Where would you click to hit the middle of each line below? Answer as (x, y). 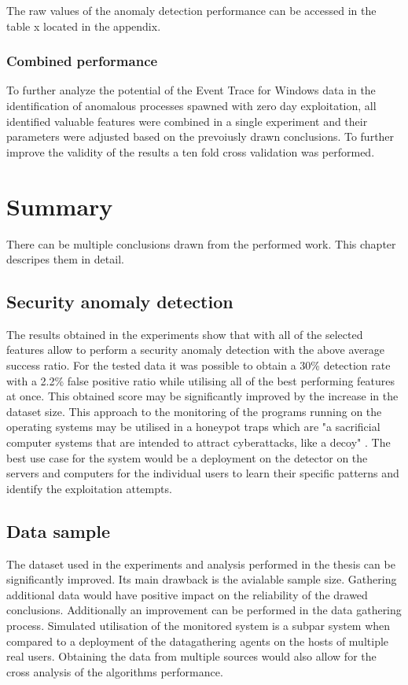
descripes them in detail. (65, 259)
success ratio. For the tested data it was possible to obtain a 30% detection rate (198, 365)
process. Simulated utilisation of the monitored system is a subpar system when (198, 625)
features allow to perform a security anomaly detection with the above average (195, 350)
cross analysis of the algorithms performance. (115, 671)
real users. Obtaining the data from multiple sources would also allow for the (191, 656)
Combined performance (82, 61)
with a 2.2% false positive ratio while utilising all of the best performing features (201, 380)
